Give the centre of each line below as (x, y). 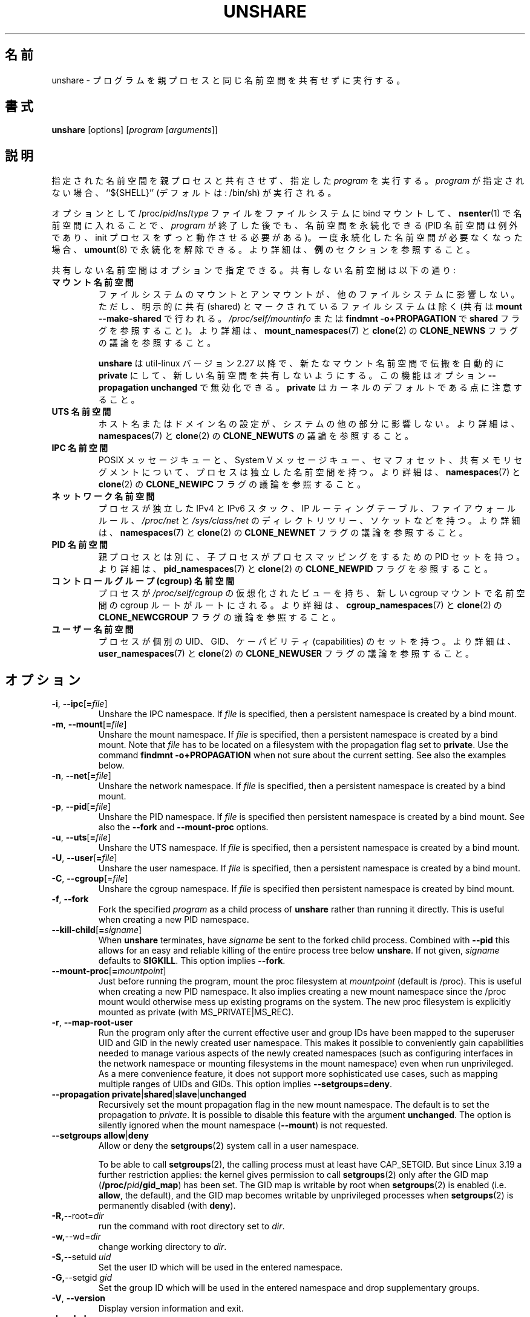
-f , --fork (70, 899)
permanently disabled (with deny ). (167, 1206)
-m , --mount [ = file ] (89, 724)
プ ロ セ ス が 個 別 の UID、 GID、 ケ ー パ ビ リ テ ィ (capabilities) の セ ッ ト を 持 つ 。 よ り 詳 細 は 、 (307, 642)
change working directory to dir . (162, 1247)
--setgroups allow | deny (100, 1136)
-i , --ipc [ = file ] (80, 704)
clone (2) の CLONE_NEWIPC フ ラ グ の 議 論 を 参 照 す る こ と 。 (232, 484)
